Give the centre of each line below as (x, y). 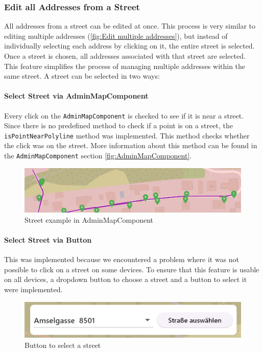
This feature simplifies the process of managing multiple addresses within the (125, 66)
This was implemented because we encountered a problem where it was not (122, 259)
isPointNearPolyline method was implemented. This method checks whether (127, 135)
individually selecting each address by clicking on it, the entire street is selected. (129, 46)
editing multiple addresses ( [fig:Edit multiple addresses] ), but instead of (116, 36)
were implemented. (33, 289)
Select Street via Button (48, 240)
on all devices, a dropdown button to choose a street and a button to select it (126, 279)
